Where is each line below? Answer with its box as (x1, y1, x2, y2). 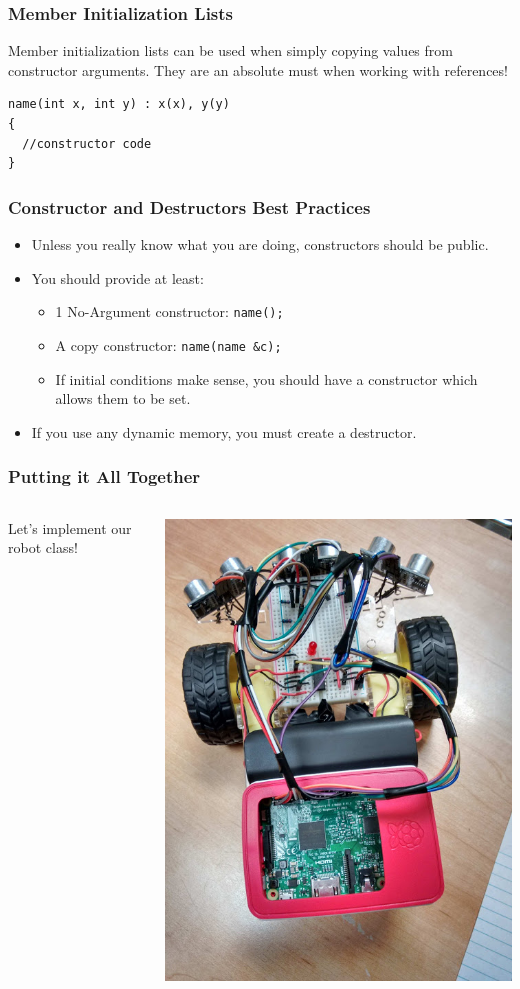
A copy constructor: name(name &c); (55, 334, 282, 355)
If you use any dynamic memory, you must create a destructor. (31, 421, 417, 442)
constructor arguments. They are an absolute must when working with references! (8, 59, 508, 80)
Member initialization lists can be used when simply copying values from (8, 40, 453, 61)
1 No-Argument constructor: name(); (55, 301, 284, 322)
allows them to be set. (55, 388, 191, 409)
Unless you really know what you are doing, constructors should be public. (31, 234, 489, 254)
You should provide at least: (31, 267, 204, 288)
